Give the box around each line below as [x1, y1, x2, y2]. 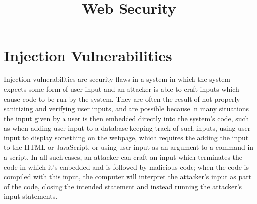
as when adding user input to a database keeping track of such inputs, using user [4, 123, 251, 133]
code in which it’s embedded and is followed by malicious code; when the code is [4, 161, 249, 172]
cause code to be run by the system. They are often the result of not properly [4, 93, 240, 104]
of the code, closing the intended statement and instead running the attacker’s [4, 181, 242, 191]
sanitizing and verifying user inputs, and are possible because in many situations [4, 103, 249, 114]
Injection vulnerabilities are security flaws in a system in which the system [4, 74, 231, 84]
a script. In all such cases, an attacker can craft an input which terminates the [4, 152, 243, 162]
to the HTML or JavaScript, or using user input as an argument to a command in [4, 142, 254, 152]
